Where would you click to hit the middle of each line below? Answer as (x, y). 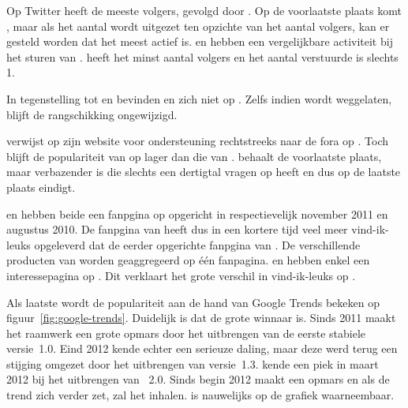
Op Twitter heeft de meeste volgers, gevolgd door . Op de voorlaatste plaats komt (204, 10)
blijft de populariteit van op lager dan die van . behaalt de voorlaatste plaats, (194, 156)
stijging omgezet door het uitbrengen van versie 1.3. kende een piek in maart (193, 363)
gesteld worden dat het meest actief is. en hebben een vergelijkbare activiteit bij (200, 41)
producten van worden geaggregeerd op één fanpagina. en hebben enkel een (188, 260)
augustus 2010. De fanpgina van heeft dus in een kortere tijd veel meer (177, 229)
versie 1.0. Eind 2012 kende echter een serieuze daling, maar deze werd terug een (202, 348)
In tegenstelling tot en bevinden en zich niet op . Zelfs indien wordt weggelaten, (199, 98)
